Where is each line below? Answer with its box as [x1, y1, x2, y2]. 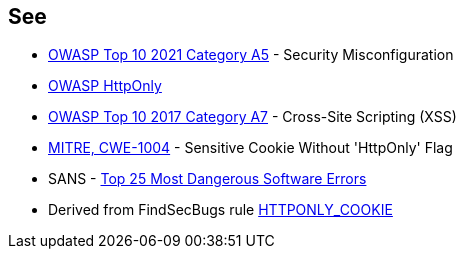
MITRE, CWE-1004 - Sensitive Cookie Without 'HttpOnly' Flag [48, 139, 453, 157]
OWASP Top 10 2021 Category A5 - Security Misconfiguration [48, 46, 454, 64]
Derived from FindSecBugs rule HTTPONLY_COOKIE [48, 201, 393, 219]
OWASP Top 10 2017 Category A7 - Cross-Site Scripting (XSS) [48, 108, 457, 126]
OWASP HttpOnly [48, 77, 162, 95]
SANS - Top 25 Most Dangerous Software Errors [48, 170, 367, 188]
